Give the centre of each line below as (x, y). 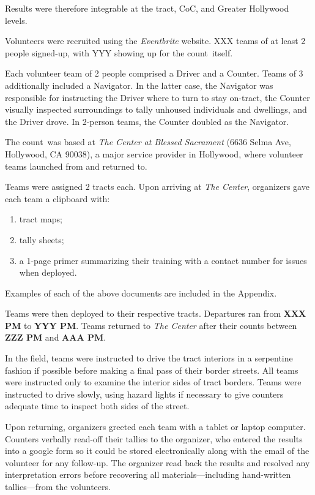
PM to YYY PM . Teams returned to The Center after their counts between (151, 325)
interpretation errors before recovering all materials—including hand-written (148, 474)
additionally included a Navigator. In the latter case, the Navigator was (139, 85)
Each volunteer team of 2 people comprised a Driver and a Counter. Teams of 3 (154, 73)
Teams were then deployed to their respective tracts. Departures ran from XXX (156, 313)
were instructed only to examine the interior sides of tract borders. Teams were (153, 382)
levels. (16, 20)
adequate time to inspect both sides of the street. (97, 406)
